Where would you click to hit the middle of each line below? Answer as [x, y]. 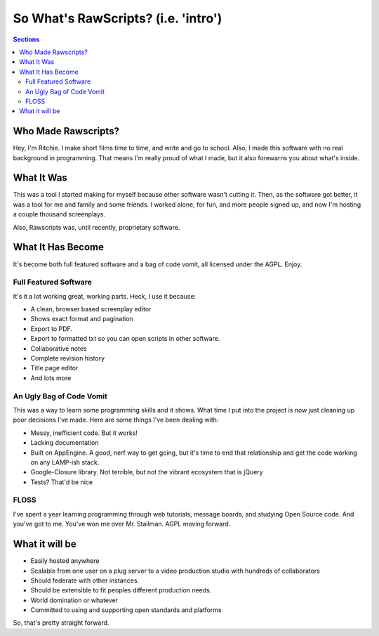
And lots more [51, 378]
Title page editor [54, 368]
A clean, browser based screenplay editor [91, 309]
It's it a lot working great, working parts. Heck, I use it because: [105, 296]
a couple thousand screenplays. [59, 214]
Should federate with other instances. [85, 580]
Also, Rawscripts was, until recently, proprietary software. [97, 227]
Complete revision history [68, 358]
